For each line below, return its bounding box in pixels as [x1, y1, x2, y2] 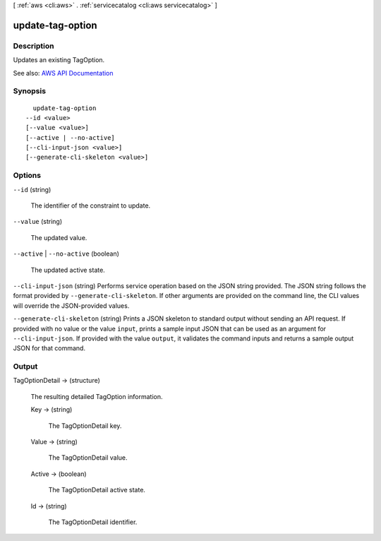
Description [13, 41, 54, 51]
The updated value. [30, 233, 87, 242]
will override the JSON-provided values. [13, 301, 130, 310]
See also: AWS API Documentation [13, 69, 114, 77]
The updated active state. [30, 266, 105, 274]
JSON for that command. [13, 344, 86, 352]
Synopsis [13, 86, 46, 96]
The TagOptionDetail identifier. [48, 518, 138, 526]
